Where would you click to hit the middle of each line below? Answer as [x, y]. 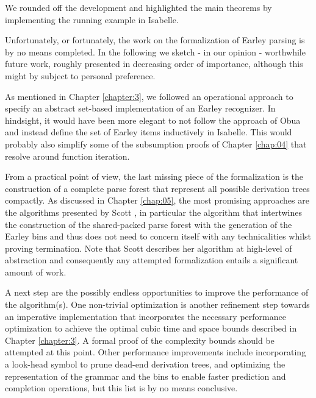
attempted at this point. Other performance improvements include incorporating [156, 352]
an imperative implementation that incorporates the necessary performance [145, 316]
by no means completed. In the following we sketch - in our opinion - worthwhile [155, 52]
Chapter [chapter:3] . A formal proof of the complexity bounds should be [140, 340]
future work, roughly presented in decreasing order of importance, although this [154, 64]
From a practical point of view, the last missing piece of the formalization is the [154, 176]
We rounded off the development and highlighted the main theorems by [138, 7]
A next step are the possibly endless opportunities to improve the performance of [157, 292]
